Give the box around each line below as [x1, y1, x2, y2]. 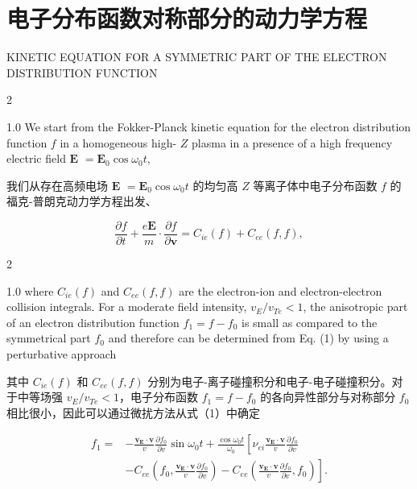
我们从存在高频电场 [6, 176, 108, 193]
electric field [6, 150, 66, 167]
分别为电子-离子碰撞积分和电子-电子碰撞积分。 [147, 372, 392, 389]
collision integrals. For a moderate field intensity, [6, 298, 247, 315]
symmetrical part [6, 329, 91, 346]
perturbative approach [6, 345, 117, 362]
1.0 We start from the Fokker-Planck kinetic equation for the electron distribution [6, 118, 411, 135]
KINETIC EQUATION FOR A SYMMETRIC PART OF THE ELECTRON [6, 48, 387, 65]
